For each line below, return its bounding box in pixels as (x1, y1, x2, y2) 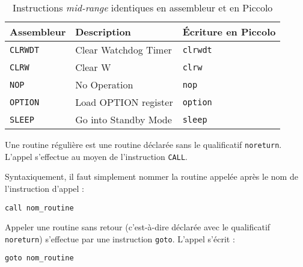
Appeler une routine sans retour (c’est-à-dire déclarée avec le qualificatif (5, 221, 271, 233)
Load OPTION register (75, 95, 173, 109)
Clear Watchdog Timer (75, 43, 172, 57)
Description (75, 25, 131, 38)
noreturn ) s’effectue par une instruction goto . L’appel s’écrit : (5, 232, 235, 245)
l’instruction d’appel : (5, 182, 84, 194)
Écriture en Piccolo (182, 25, 276, 38)
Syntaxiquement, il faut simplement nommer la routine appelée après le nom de (5, 170, 298, 183)
